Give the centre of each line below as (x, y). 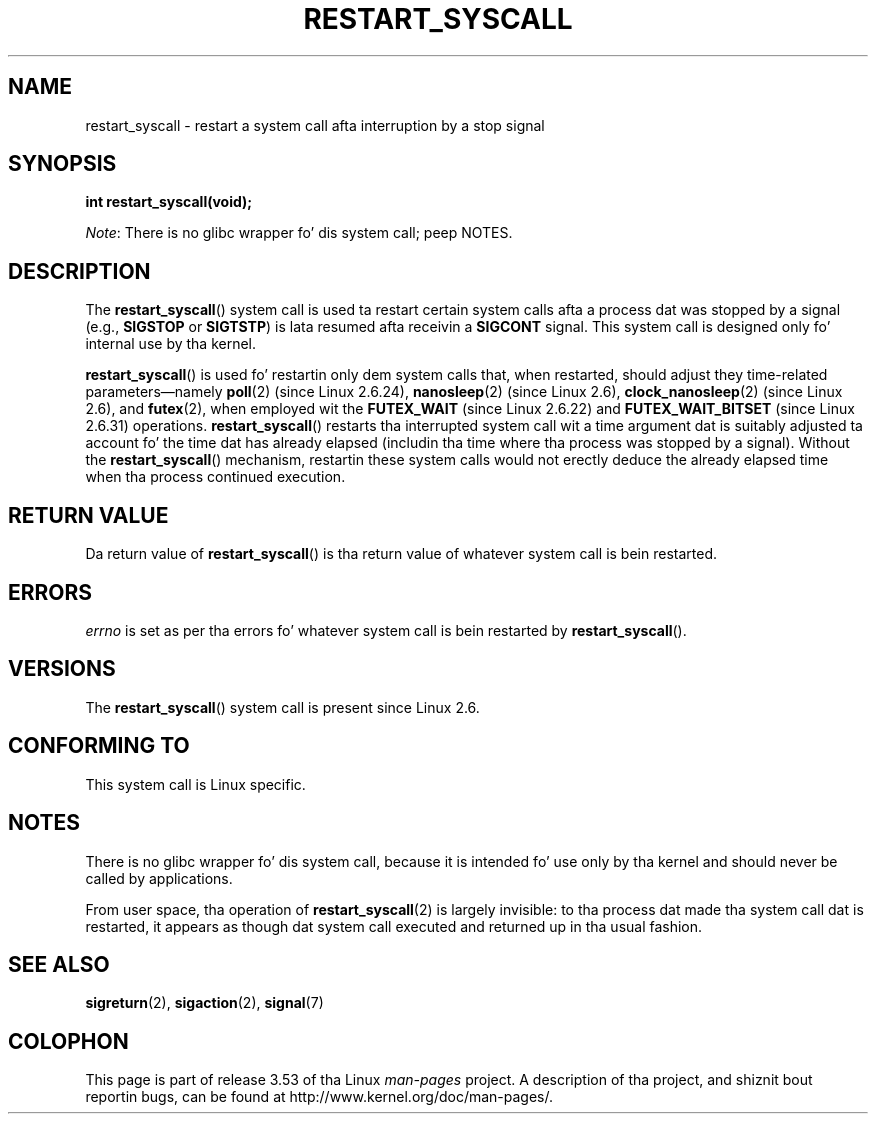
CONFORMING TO (99, 746)
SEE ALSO (59, 964)
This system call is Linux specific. (195, 784)
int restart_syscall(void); (169, 202)
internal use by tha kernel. (171, 344)
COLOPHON (68, 1041)
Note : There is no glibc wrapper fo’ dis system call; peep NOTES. (299, 233)
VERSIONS (62, 669)
